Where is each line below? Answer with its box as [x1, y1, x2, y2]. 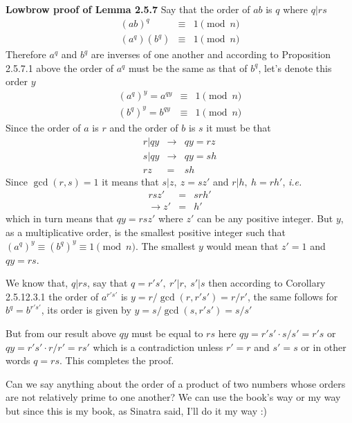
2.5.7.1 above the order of [6, 60, 114, 75]
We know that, [6, 276, 68, 290]
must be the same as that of [128, 60, 248, 75]
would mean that [206, 238, 279, 253]
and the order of [109, 120, 178, 134]
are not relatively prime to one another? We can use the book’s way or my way [6, 390, 341, 404]
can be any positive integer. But [196, 211, 333, 226]
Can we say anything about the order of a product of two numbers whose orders [6, 376, 346, 390]
